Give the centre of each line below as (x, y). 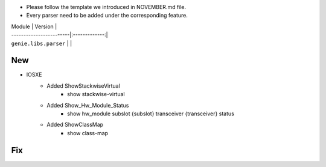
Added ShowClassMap (75, 125)
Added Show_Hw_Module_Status (88, 105)
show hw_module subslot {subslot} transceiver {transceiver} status (151, 114)
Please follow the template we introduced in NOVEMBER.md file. (106, 7)
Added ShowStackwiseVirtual (83, 86)
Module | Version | (34, 26)
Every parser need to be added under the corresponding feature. (107, 16)
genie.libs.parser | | (42, 43)
